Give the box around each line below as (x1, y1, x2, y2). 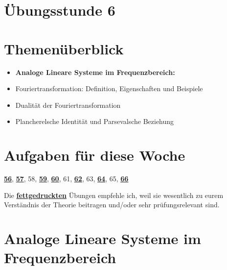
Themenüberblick (4, 38, 124, 58)
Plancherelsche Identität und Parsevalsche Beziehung (15, 116, 174, 126)
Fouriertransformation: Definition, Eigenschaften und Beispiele (15, 83, 203, 94)
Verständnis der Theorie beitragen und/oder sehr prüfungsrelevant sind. (4, 199, 220, 210)
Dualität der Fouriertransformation (15, 99, 121, 110)
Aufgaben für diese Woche (4, 145, 185, 165)
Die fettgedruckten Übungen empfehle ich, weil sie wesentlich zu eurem (4, 190, 224, 200)
